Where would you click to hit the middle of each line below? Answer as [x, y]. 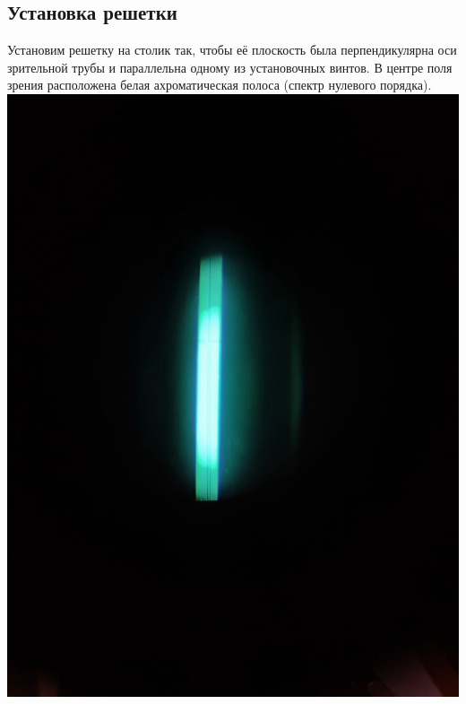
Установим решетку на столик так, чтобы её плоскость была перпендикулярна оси [232, 50]
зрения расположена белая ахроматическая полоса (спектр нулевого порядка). [220, 85]
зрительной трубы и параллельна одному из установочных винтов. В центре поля [230, 67]
